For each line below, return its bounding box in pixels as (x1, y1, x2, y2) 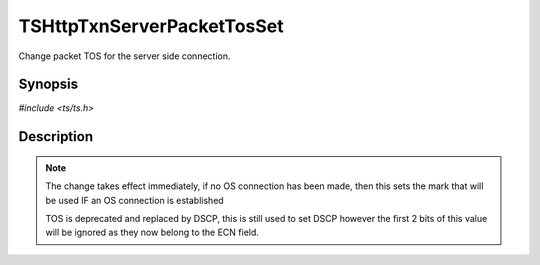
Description (18, 128, 94, 145)
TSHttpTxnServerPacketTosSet (18, 15, 284, 37)
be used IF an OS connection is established (45, 194, 224, 206)
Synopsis (18, 76, 79, 93)
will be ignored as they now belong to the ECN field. (45, 226, 260, 239)
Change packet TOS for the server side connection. (18, 50, 231, 62)
